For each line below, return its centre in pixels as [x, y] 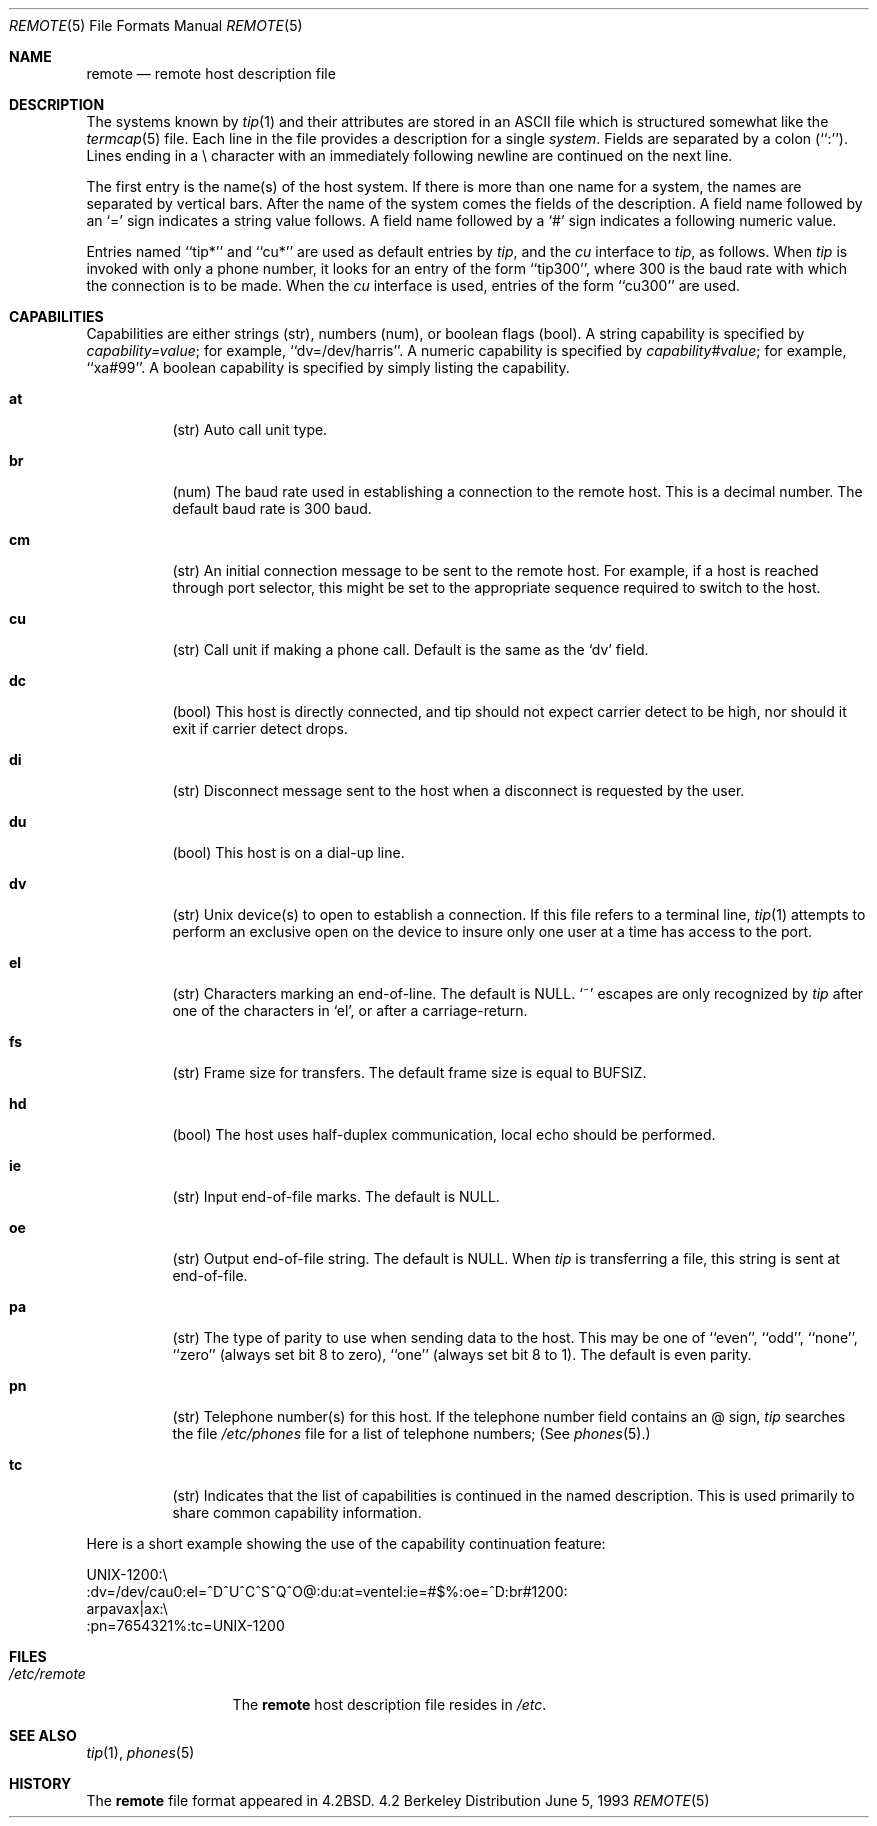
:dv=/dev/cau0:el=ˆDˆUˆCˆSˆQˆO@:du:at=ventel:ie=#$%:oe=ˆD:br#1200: [327, 1591]
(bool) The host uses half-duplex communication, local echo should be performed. [444, 1134]
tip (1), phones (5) [140, 1752]
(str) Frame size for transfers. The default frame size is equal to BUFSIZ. [409, 1072]
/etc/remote [47, 1673]
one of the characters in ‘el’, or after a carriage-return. [350, 1010]
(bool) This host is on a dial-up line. [288, 852]
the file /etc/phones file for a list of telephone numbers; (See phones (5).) [411, 1433]
